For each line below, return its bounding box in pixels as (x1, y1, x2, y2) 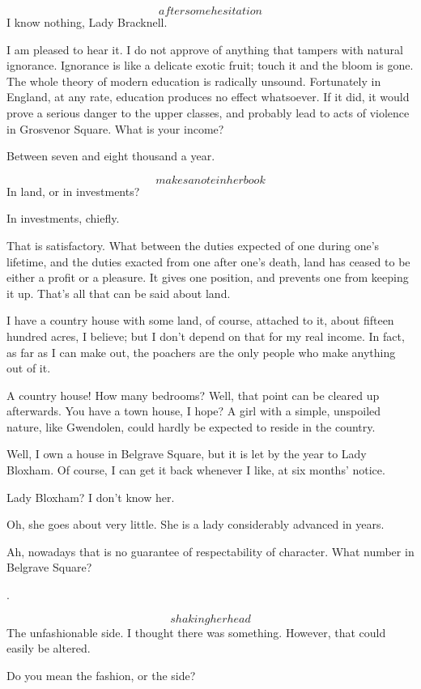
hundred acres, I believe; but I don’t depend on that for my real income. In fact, (6, 327, 405, 344)
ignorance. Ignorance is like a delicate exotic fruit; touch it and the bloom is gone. (6, 57, 414, 74)
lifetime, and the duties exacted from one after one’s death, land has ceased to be (6, 253, 410, 270)
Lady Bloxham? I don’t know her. (6, 488, 175, 505)
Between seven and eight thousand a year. (6, 147, 215, 164)
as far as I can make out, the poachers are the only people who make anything (6, 343, 396, 360)
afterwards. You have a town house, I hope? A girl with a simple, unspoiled (6, 402, 381, 419)
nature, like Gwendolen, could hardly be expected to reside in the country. (6, 418, 376, 435)
